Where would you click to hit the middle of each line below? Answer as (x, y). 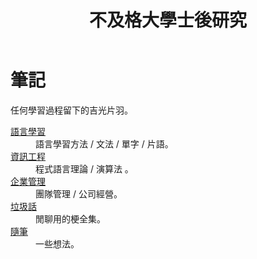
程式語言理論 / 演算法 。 (84, 168)
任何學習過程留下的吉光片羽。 (71, 110)
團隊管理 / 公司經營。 (79, 193)
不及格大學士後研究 (167, 20)
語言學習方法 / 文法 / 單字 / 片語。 (104, 143)
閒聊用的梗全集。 (70, 218)
